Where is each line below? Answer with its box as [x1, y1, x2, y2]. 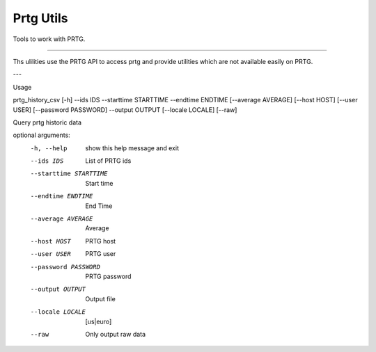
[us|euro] [85, 317, 112, 326]
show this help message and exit [85, 143, 179, 152]
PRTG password [85, 272, 132, 280]
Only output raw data [85, 330, 146, 338]
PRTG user [85, 250, 116, 258]
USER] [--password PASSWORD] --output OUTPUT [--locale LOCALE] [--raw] [13, 105, 237, 114]
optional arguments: [13, 131, 71, 139]
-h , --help [30, 144, 68, 152]
